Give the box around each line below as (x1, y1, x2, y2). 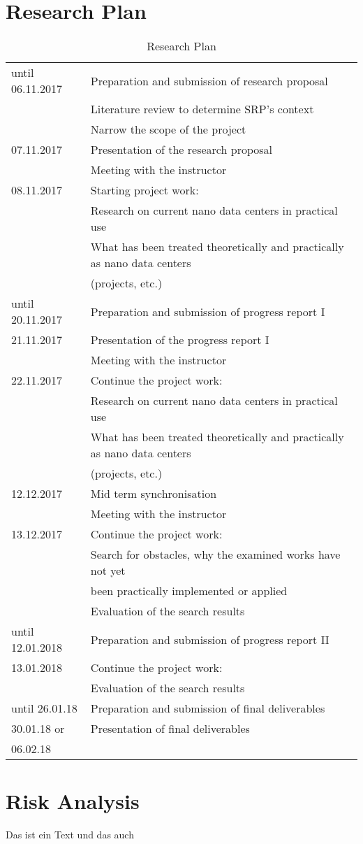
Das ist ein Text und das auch (6, 827, 134, 842)
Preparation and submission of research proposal (90, 72, 328, 89)
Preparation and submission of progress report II (90, 631, 329, 648)
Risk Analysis (6, 787, 140, 815)
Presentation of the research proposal (90, 141, 273, 158)
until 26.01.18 (11, 700, 77, 717)
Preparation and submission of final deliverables (90, 700, 325, 717)
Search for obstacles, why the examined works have (90, 546, 341, 563)
